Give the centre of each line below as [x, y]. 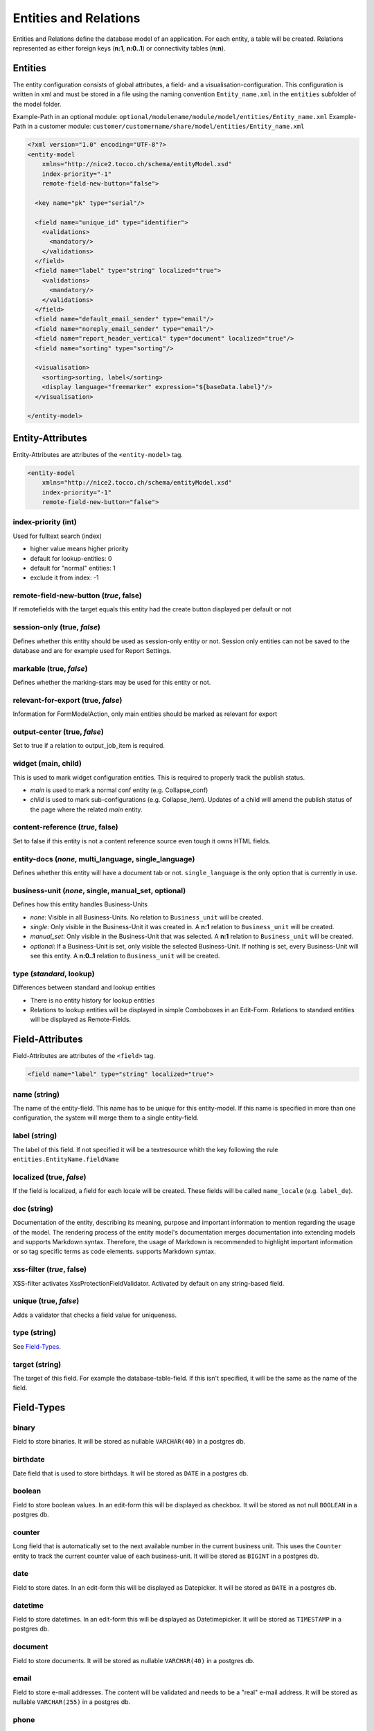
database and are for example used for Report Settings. [92, 650]
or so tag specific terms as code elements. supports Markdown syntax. [114, 1252]
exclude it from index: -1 [65, 577]
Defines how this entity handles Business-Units [80, 904]
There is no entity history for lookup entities [92, 1000]
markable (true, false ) [50, 668]
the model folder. [37, 104]
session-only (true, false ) [56, 627]
